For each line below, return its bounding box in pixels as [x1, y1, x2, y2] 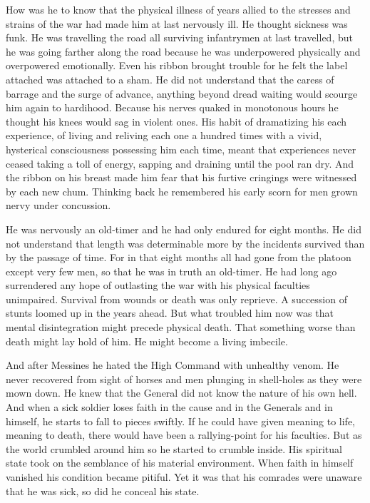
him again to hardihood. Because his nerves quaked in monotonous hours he [6, 100, 339, 115]
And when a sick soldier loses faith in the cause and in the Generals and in [6, 400, 333, 415]
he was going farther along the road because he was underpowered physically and [6, 44, 361, 59]
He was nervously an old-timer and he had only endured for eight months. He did [6, 221, 361, 236]
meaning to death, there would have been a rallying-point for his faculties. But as [6, 427, 362, 442]
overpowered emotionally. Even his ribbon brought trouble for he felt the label [6, 58, 348, 73]
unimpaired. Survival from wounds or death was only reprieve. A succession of [6, 291, 347, 306]
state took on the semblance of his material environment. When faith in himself [6, 455, 354, 470]
